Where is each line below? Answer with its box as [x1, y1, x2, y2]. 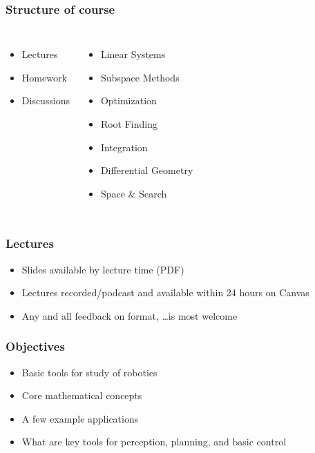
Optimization [100, 93, 157, 108]
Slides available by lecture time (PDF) [21, 262, 184, 276]
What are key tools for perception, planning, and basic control [21, 434, 287, 449]
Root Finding [100, 117, 158, 131]
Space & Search [100, 186, 167, 200]
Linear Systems [100, 47, 166, 61]
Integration [100, 139, 148, 154]
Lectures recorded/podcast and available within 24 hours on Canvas [21, 285, 309, 300]
